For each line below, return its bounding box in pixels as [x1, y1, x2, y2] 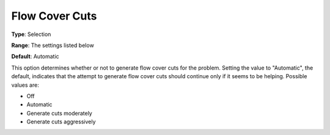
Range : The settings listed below [11, 42, 94, 49]
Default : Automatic [11, 53, 59, 60]
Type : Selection [11, 31, 51, 38]
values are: [11, 81, 39, 89]
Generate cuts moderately [26, 109, 93, 117]
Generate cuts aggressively [26, 118, 96, 125]
